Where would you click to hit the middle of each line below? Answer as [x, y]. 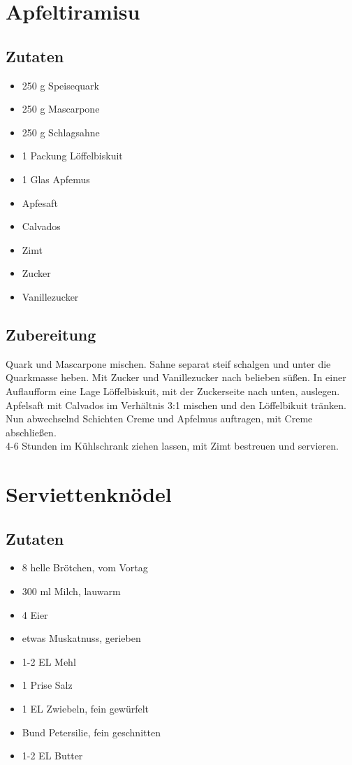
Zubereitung [51, 334]
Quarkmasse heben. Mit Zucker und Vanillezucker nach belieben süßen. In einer [176, 377]
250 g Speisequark [60, 85]
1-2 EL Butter [52, 756]
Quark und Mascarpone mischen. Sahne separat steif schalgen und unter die [168, 363]
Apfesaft [40, 202]
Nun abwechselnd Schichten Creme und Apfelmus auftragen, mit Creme [159, 419]
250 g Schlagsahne [61, 132]
